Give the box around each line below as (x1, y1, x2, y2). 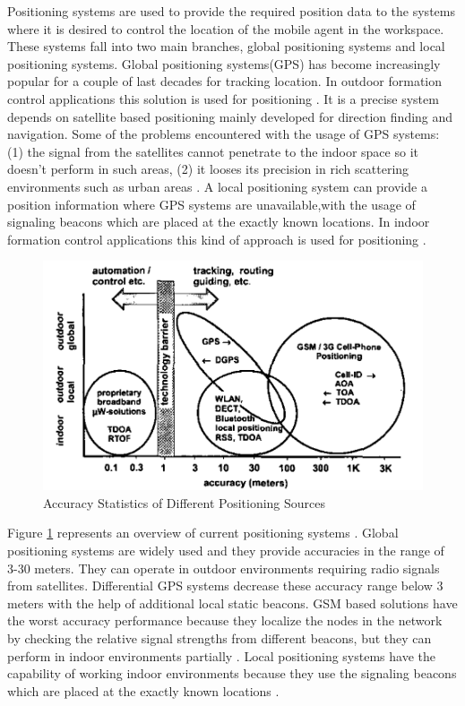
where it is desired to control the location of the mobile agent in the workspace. (7, 19, 444, 38)
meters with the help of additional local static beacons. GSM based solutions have (7, 593, 458, 612)
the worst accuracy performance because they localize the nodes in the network (7, 611, 443, 630)
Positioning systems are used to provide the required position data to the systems (7, 2, 455, 20)
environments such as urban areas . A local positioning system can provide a (7, 176, 427, 195)
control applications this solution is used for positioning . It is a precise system (7, 89, 439, 108)
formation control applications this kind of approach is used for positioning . (7, 229, 426, 248)
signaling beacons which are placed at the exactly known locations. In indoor (7, 212, 430, 231)
